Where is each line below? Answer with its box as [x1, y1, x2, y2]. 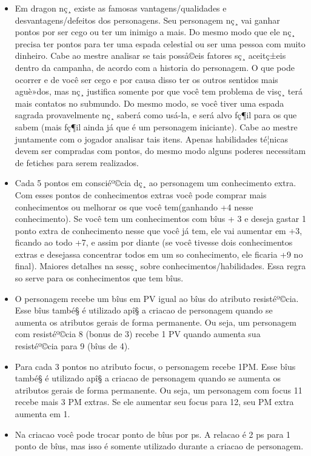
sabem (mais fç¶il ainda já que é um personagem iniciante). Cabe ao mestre [15, 120, 298, 133]
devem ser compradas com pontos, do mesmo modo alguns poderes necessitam [15, 144, 306, 157]
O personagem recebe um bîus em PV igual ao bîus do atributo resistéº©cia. [15, 292, 299, 304]
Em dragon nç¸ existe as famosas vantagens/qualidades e [15, 2, 227, 14]
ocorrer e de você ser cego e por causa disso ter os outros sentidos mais [15, 73, 278, 85]
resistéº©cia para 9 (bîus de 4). [15, 340, 130, 352]
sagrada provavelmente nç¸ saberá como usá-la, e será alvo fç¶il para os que [15, 109, 297, 121]
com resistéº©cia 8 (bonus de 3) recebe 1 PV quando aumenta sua [15, 327, 261, 340]
